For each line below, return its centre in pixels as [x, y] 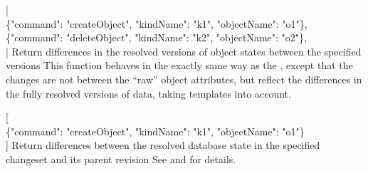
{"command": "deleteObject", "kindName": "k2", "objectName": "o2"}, [156, 37]
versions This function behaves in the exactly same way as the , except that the [179, 65]
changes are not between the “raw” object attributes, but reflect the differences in [184, 79]
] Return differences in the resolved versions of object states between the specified [184, 51]
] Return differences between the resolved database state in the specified [163, 145]
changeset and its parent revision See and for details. [121, 159]
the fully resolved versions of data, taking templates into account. [148, 93]
